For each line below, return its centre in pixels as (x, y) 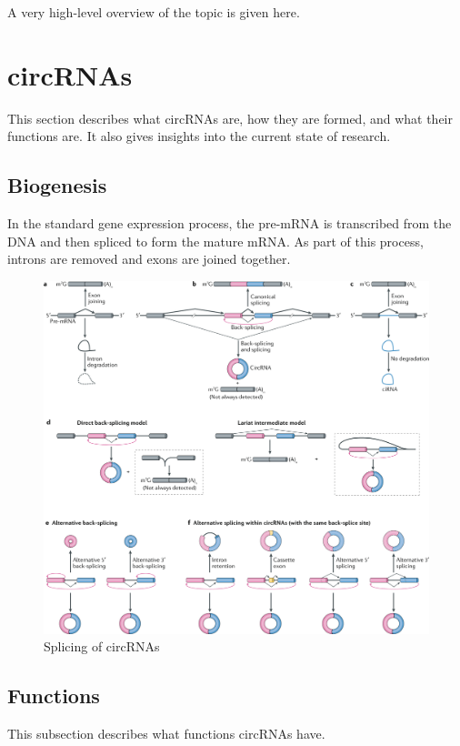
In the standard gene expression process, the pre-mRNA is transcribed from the (230, 223)
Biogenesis (57, 185)
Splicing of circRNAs (102, 646)
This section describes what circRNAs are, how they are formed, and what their (230, 118)
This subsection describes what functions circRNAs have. (166, 734)
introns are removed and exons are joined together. (149, 259)
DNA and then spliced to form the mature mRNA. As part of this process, (215, 241)
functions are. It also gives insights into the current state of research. (199, 136)
